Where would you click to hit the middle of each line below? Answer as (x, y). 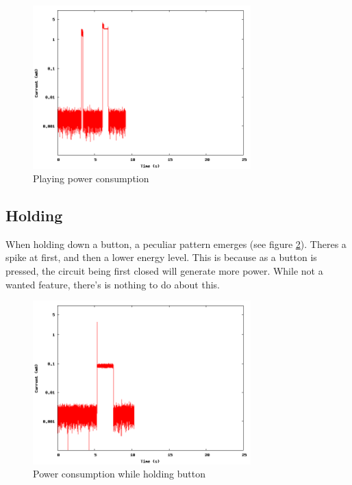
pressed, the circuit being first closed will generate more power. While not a (164, 271)
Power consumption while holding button (119, 474)
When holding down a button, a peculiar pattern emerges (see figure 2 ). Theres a (176, 244)
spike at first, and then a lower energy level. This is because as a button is (161, 257)
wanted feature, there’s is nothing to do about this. (113, 284)
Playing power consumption (91, 178)
